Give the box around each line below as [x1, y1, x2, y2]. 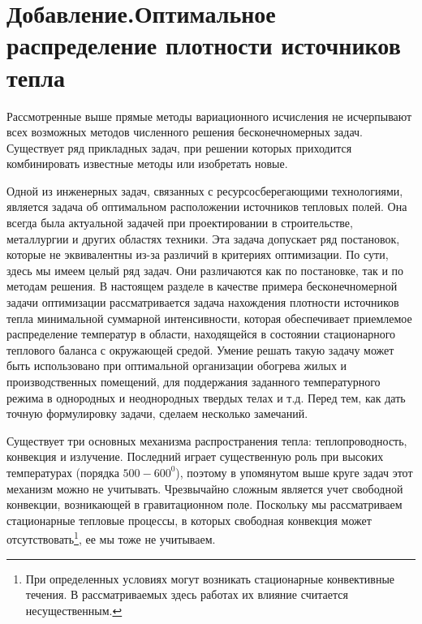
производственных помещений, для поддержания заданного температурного [6, 373, 381, 389]
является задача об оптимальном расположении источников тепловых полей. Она [6, 198, 407, 215]
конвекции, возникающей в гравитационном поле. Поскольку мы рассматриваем [6, 496, 403, 513]
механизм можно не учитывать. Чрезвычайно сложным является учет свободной [6, 480, 403, 497]
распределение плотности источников [6, 28, 401, 62]
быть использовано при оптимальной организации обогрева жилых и [6, 357, 347, 374]
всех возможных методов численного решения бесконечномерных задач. [6, 123, 363, 140]
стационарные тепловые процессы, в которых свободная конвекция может [6, 511, 372, 528]
